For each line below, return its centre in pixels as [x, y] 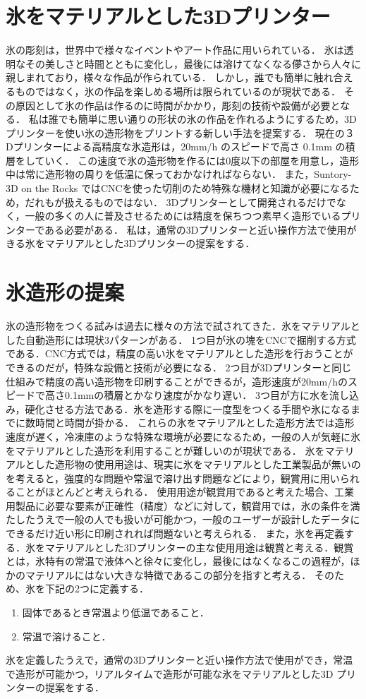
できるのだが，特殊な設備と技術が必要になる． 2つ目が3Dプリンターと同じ [179, 367]
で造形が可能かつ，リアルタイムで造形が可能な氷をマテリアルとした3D [170, 673]
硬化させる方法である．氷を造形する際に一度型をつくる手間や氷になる [188, 408]
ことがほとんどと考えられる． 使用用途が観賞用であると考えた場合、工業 [185, 492]
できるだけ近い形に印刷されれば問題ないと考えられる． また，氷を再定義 [175, 533]
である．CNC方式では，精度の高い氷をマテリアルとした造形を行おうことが [179, 353]
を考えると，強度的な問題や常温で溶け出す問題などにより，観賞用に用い [173, 478]
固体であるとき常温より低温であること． [116, 613]
